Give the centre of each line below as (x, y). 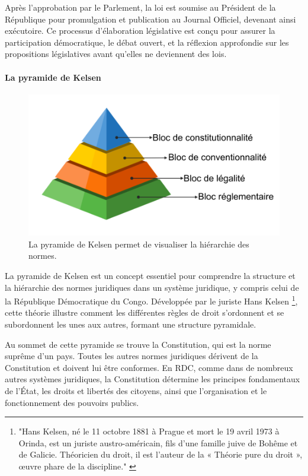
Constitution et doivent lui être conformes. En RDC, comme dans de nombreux (149, 367)
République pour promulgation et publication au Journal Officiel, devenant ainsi (150, 19)
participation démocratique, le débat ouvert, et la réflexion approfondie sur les (147, 42)
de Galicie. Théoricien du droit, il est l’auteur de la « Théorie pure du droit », (161, 454)
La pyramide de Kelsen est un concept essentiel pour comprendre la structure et (150, 276)
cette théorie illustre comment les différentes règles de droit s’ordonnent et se (145, 312)
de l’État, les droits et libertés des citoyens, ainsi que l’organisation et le (136, 391)
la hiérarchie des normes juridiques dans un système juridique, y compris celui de (152, 287)
